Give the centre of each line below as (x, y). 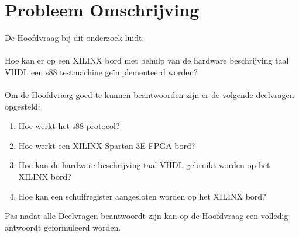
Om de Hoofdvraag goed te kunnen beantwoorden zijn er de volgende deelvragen (149, 95)
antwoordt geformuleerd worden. (63, 227)
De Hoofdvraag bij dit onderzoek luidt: (75, 38)
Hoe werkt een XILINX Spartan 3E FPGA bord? (107, 145)
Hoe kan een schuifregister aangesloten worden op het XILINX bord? (142, 196)
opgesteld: (23, 106)
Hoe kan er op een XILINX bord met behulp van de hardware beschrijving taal (147, 60)
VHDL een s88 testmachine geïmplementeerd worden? (101, 72)
